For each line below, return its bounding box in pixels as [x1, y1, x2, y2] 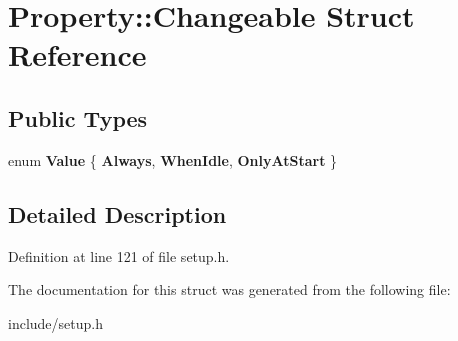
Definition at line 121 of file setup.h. [8, 245, 230, 266]
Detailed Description [8, 198, 227, 229]
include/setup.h [8, 312, 103, 333]
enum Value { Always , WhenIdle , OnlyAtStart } [8, 149, 338, 170]
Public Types [8, 102, 148, 133]
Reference [8, 34, 147, 75]
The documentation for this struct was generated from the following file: [8, 279, 451, 300]
